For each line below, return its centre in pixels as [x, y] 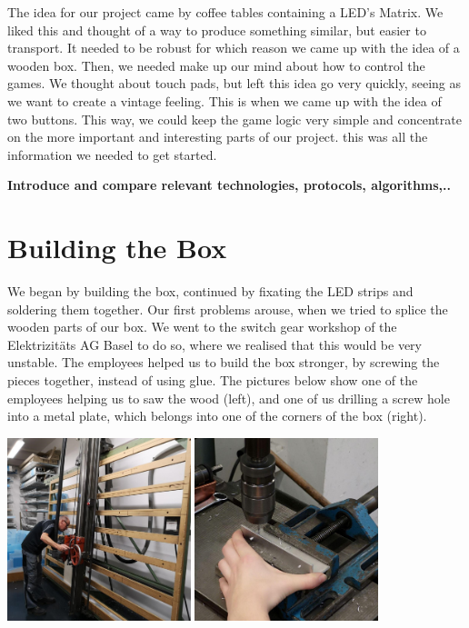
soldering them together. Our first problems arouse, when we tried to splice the [228, 309]
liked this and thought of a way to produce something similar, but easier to [217, 30]
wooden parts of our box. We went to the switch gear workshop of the [202, 327]
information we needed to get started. [112, 154]
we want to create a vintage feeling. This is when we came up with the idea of [225, 100]
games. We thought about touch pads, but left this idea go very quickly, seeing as [234, 83]
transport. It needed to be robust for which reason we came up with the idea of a [234, 48]
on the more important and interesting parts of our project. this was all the [218, 137]
